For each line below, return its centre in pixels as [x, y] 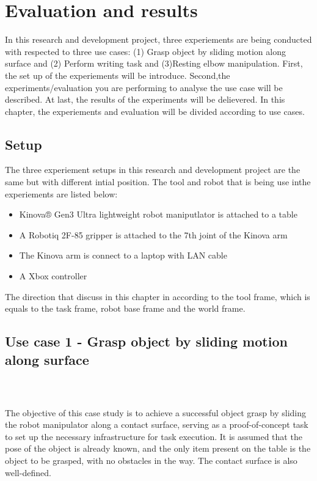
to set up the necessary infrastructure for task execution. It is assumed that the [154, 436]
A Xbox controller [53, 276]
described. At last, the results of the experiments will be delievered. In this [145, 99]
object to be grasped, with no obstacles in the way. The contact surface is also [151, 460]
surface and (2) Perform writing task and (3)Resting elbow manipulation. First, [154, 63]
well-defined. [28, 472]
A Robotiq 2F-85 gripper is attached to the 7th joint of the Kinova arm [153, 234]
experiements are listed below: [61, 193]
